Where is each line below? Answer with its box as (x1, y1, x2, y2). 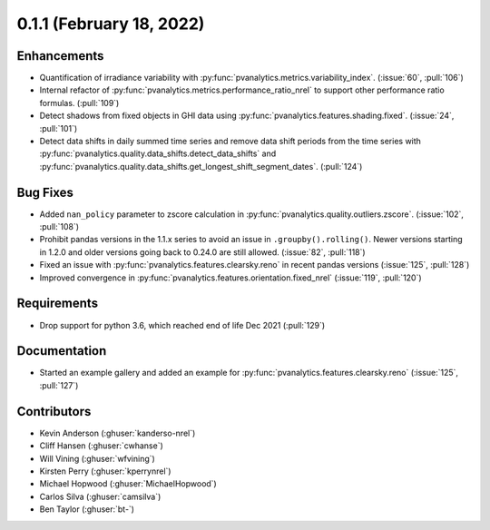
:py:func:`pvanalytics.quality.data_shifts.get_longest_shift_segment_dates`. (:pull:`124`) (39, 161, 363, 172)
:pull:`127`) (39, 379, 79, 390)
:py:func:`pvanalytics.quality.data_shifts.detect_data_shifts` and (39, 148, 277, 159)
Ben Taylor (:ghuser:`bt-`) (39, 504, 135, 515)
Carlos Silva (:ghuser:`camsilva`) (39, 491, 162, 502)
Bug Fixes (16, 184, 74, 200)
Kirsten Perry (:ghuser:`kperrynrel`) (39, 466, 171, 476)
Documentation (16, 343, 107, 358)
